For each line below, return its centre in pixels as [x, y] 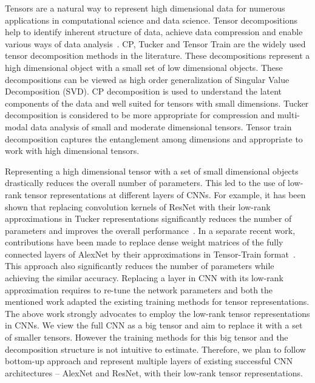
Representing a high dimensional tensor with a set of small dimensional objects [152, 171]
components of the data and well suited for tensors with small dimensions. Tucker [157, 103]
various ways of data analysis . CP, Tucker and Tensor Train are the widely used [155, 43]
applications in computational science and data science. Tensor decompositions [151, 20]
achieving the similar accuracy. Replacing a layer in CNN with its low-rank [144, 278]
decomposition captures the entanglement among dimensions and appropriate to [154, 138]
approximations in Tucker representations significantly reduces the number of [148, 218]
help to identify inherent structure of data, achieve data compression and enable [154, 32]
